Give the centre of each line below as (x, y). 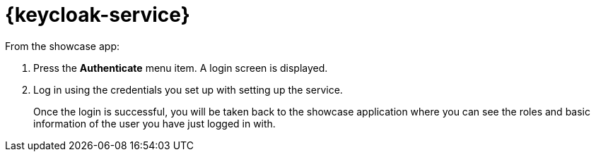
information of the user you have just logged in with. (154, 123)
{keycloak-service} (98, 15)
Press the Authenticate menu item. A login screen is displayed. (181, 68)
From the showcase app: (62, 46)
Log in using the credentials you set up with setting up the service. (188, 89)
